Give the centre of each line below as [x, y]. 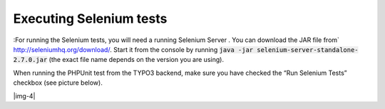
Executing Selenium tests [90, 19]
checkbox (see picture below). [58, 83]
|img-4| [24, 95]
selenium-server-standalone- [308, 50]
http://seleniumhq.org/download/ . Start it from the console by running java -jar [133, 49]
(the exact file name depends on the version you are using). [137, 60]
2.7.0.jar [30, 60]
